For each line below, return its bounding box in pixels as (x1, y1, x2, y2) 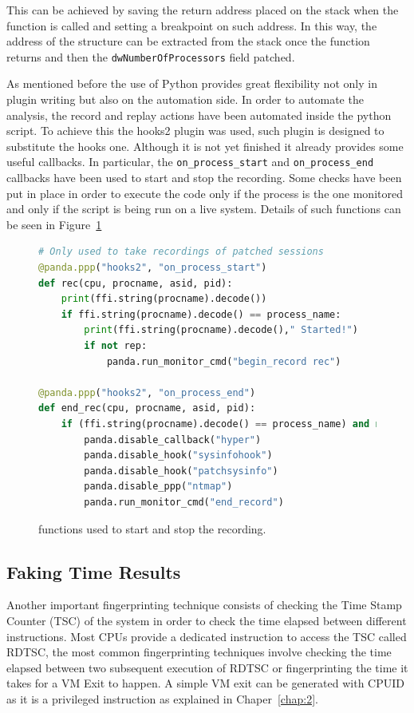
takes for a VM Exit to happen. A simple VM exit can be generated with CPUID (6, 675, 404, 691)
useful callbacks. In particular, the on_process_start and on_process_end (6, 153, 374, 170)
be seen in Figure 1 (6, 216, 102, 232)
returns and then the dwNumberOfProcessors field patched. (6, 48, 295, 65)
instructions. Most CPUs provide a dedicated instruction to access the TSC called (6, 628, 407, 644)
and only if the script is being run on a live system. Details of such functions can (6, 200, 401, 217)
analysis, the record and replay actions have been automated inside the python (6, 106, 392, 123)
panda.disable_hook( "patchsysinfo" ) (84, 465, 278, 477)
